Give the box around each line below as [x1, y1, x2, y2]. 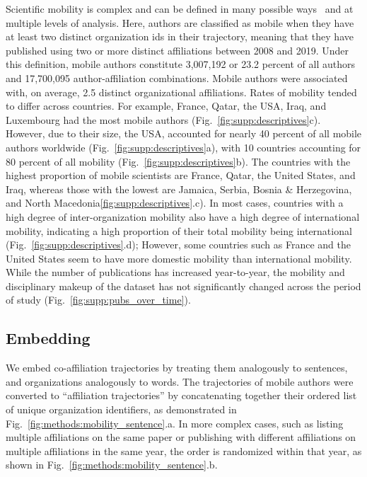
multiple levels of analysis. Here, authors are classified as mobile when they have [6, 15, 354, 30]
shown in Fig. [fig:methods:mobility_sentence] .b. [6, 457, 218, 472]
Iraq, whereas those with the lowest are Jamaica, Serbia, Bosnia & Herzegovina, [6, 181, 352, 196]
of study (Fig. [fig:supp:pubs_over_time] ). [6, 292, 191, 307]
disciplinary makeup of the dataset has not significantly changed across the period [6, 278, 361, 293]
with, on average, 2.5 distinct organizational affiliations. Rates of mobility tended [6, 84, 357, 99]
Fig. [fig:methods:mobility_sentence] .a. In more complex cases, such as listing [6, 415, 344, 430]
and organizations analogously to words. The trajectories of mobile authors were [6, 374, 354, 389]
